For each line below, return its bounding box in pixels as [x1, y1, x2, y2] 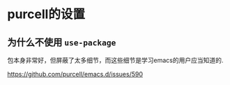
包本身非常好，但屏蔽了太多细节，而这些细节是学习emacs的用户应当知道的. [7, 56, 224, 64]
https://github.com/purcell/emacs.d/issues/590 [7, 70, 144, 78]
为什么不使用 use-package [7, 36, 116, 48]
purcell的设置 [7, 6, 86, 22]
